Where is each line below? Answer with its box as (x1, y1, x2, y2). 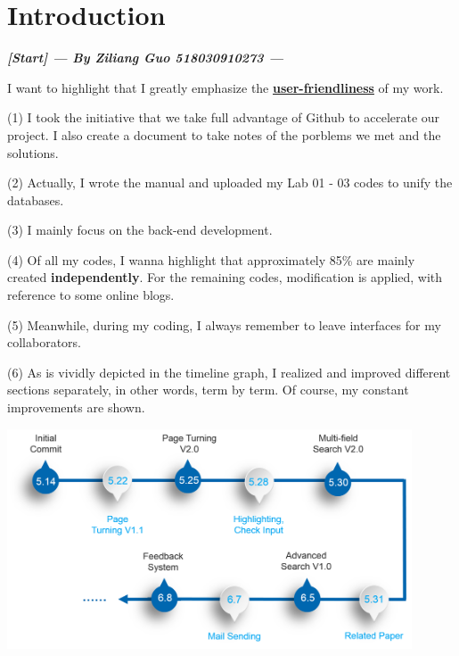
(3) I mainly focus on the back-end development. (7, 220, 273, 239)
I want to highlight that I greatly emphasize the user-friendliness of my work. (7, 78, 444, 96)
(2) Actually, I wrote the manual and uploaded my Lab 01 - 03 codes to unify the (7, 173, 453, 192)
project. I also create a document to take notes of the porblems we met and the (7, 125, 441, 144)
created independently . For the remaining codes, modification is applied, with (7, 268, 443, 286)
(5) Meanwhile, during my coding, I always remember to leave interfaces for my (7, 315, 441, 334)
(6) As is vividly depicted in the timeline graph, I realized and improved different (7, 362, 451, 381)
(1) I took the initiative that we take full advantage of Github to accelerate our (7, 108, 440, 127)
